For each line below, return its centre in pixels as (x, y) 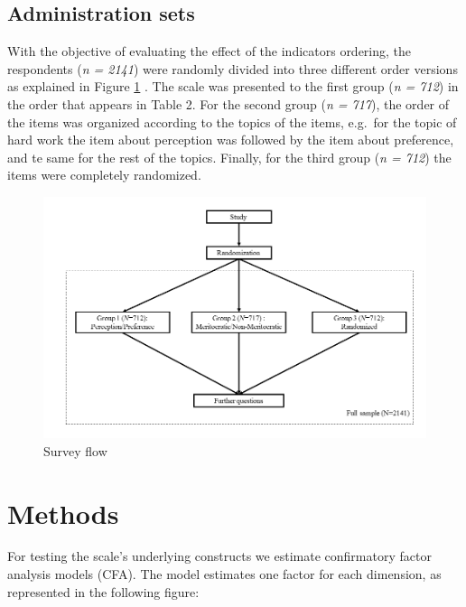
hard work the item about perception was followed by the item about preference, (231, 140)
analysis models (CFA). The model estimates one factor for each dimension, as (224, 574)
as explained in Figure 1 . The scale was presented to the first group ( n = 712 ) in (233, 86)
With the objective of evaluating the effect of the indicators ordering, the (210, 51)
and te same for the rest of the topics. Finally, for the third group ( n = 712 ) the (229, 157)
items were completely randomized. (104, 175)
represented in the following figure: (103, 591)
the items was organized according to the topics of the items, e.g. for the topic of (232, 121)
